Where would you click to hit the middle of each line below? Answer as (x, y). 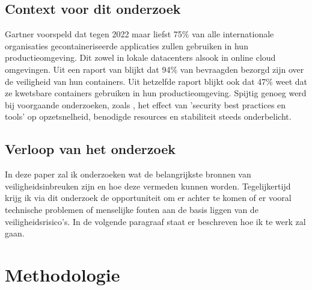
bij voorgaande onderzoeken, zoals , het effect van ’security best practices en (145, 104)
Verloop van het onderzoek (90, 149)
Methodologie (63, 274)
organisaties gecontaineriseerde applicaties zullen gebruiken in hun (127, 45)
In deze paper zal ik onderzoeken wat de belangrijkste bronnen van (128, 174)
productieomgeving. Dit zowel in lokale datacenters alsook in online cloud (140, 57)
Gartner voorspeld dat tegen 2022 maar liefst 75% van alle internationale (139, 34)
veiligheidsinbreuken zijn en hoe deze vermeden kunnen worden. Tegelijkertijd (148, 186)
